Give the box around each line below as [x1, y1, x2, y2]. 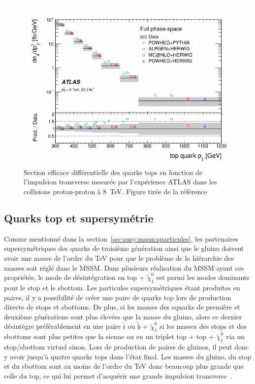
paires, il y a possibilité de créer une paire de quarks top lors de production [4, 292, 231, 302]
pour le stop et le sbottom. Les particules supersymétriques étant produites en [4, 282, 240, 292]
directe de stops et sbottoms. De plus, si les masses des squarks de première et [4, 302, 240, 312]
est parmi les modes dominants [156, 272, 250, 282]
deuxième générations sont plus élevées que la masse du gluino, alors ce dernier [4, 311, 242, 321]
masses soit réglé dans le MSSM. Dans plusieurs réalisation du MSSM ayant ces [4, 262, 244, 273]
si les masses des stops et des [159, 321, 247, 331]
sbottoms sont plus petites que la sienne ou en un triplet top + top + [4, 331, 214, 342]
